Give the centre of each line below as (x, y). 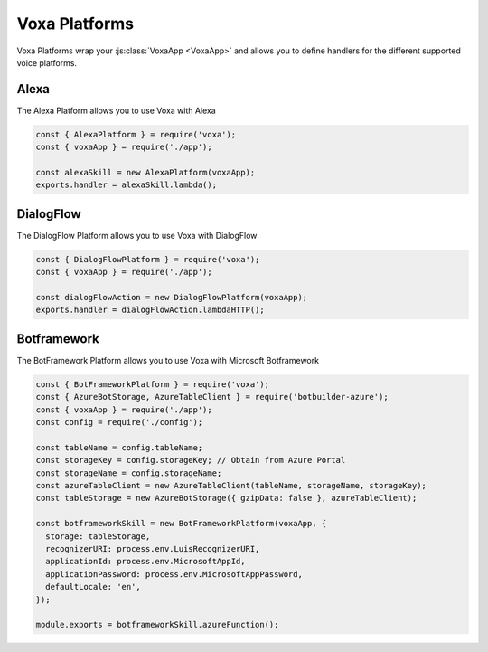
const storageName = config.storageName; (129, 473)
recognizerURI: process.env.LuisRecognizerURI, (153, 548)
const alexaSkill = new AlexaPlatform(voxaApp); (145, 172)
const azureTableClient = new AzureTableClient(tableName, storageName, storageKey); (231, 486)
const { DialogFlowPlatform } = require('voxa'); (148, 259)
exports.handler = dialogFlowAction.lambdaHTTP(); (150, 310)
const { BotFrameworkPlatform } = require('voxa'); (153, 384)
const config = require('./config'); (119, 422)
